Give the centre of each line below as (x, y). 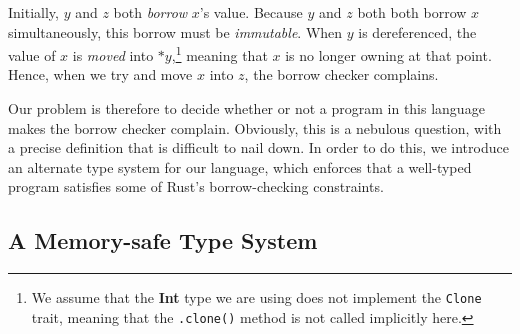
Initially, (33, 12)
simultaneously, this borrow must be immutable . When (175, 31)
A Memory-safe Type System (163, 240)
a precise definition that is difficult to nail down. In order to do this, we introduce (258, 147)
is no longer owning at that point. (388, 54)
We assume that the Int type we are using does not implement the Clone (256, 297)
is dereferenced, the (417, 31)
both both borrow (412, 12)
